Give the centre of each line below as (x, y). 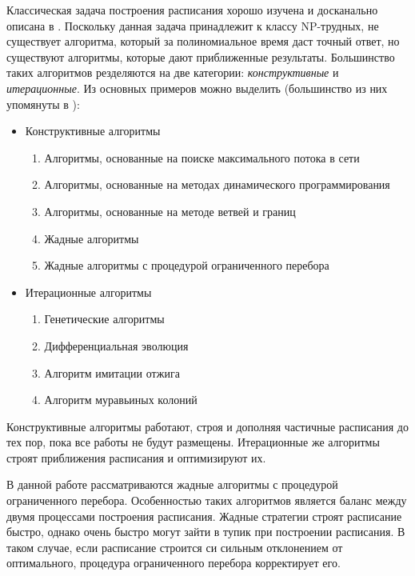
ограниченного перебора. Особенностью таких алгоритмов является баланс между (207, 500)
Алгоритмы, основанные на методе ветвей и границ (170, 211)
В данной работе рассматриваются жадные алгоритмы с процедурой (172, 484)
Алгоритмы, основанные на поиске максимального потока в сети (202, 157)
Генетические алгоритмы (104, 319)
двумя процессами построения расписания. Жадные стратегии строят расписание (204, 516)
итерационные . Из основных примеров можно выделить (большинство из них (197, 88)
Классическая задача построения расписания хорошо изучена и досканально (192, 10)
